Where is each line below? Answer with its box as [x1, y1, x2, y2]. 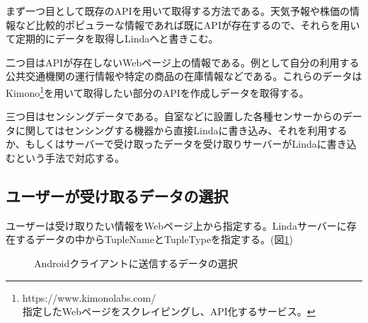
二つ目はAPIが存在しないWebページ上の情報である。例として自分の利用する [6, 54, 360, 69]
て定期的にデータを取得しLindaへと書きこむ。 [6, 31, 219, 46]
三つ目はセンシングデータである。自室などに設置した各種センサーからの [6, 109, 343, 124]
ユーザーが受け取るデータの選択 [6, 184, 229, 206]
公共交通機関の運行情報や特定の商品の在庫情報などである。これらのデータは [6, 69, 362, 83]
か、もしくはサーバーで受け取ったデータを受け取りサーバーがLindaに [6, 136, 327, 151]
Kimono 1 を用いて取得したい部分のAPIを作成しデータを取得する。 [6, 83, 309, 100]
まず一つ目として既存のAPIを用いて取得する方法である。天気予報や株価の [6, 4, 350, 18]
